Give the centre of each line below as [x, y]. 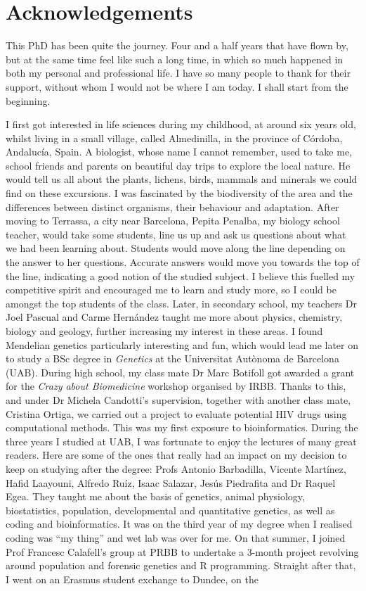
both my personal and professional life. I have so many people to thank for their [178, 73]
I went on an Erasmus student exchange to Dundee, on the [132, 579]
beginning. [28, 100]
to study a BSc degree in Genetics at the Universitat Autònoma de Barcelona [172, 358]
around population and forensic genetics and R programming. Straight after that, [181, 565]
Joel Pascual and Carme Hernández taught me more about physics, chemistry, [174, 317]
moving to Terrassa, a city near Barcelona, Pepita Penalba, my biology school [173, 221]
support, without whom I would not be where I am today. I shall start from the [177, 86]
